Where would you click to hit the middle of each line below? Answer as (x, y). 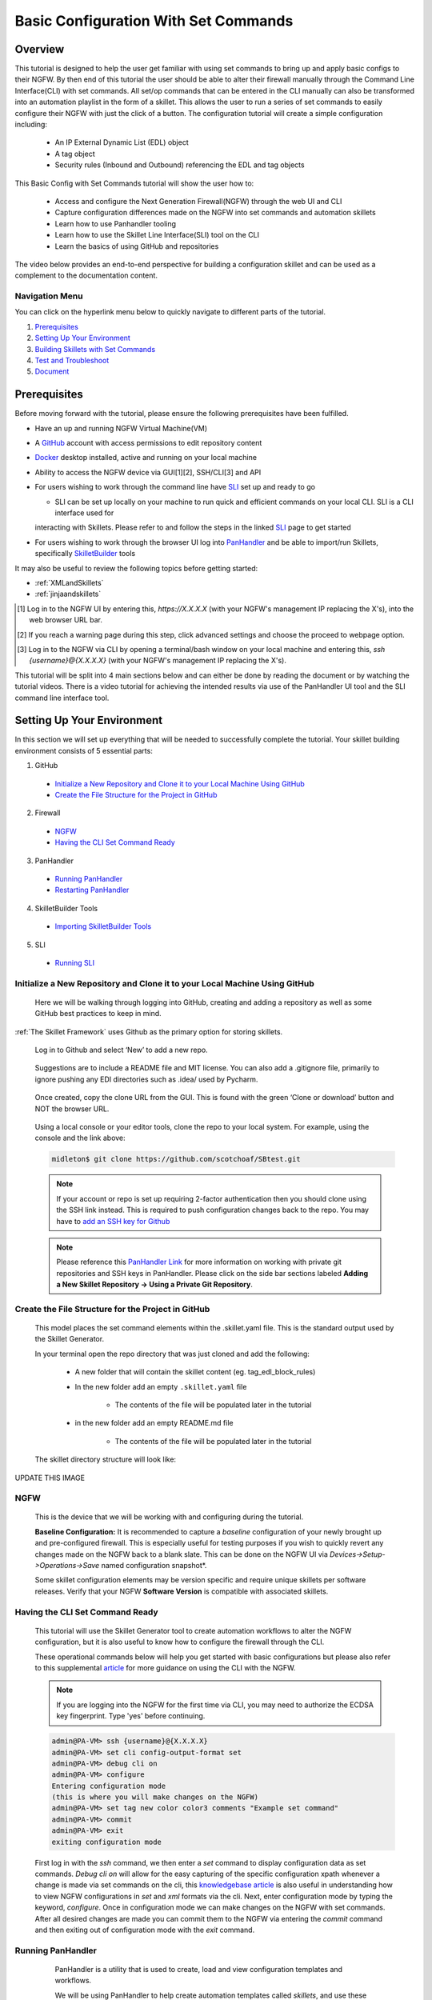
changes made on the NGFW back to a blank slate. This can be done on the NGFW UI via (181, 1554)
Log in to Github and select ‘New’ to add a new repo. (121, 1050)
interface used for (84, 513)
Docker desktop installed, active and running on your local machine (146, 458)
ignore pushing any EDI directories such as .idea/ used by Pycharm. (146, 1079)
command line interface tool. (62, 698)
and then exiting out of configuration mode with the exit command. (145, 1930)
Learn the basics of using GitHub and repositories (137, 246)
